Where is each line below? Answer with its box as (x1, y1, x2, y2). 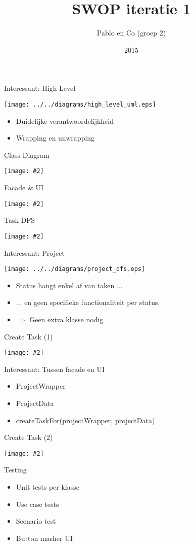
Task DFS (4, 215, 35, 225)
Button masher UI (16, 532, 73, 543)
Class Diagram (4, 149, 50, 160)
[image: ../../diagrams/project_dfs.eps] (4, 265, 145, 273)
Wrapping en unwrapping (16, 132, 95, 143)
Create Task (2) (4, 432, 53, 442)
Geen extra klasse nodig (29, 314, 104, 324)
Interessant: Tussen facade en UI (4, 363, 105, 374)
